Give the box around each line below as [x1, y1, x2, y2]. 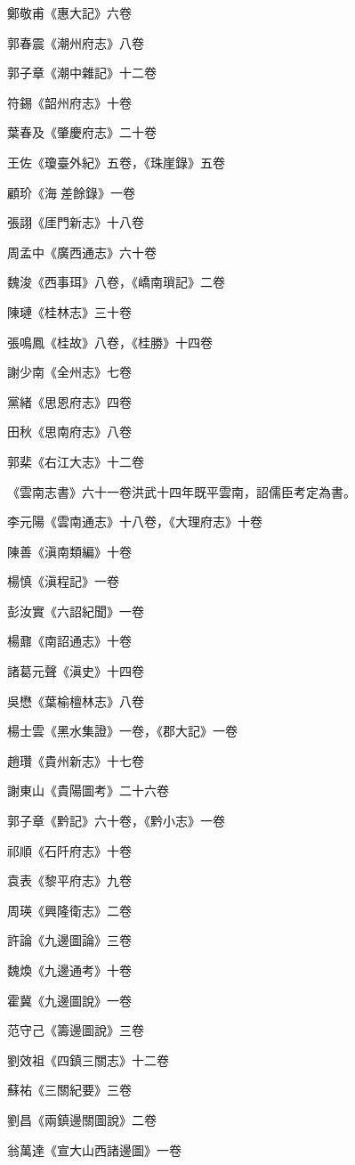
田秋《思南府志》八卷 [7, 422, 132, 441]
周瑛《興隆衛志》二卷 [7, 900, 132, 919]
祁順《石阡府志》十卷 [7, 841, 132, 859]
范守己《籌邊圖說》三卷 [7, 1021, 144, 1039]
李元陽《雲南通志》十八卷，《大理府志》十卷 [7, 512, 262, 531]
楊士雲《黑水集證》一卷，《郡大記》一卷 [7, 721, 238, 740]
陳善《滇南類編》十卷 [7, 542, 132, 560]
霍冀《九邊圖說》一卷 [7, 990, 132, 1009]
